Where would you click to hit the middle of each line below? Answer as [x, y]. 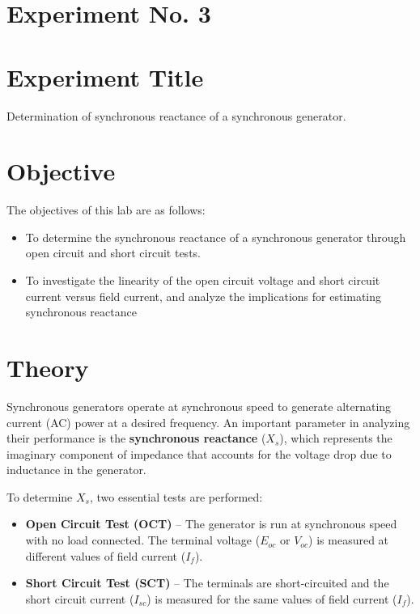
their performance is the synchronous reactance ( [136, 438]
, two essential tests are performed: [176, 496]
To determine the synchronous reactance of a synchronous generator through [216, 237]
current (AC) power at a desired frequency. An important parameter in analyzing [208, 422]
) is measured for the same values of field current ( [272, 598]
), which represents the [336, 438]
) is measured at [349, 540]
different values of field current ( [106, 555]
